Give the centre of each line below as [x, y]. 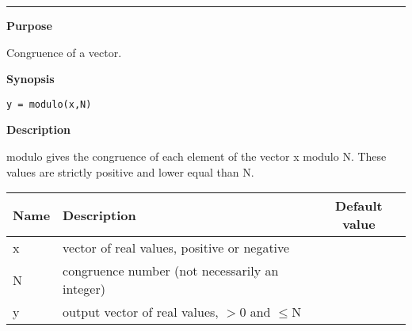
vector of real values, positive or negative [176, 248]
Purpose [29, 25]
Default [359, 206]
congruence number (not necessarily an [171, 271]
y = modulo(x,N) [49, 104]
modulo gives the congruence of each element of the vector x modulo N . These [196, 156]
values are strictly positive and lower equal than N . [130, 171]
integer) [84, 289]
